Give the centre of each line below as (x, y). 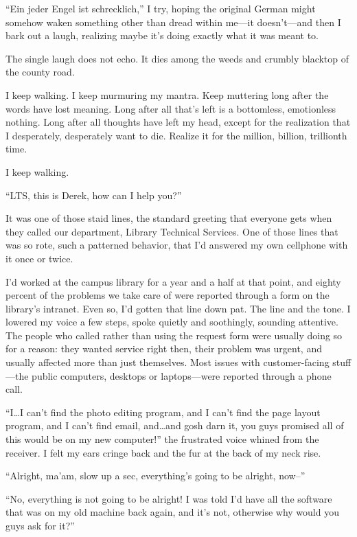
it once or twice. (39, 258)
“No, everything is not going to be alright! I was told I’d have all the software (169, 498)
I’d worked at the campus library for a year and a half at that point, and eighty (173, 281)
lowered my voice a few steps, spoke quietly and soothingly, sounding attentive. (172, 322)
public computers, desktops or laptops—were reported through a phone (182, 375)
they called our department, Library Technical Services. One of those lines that (172, 231)
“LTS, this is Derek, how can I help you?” (94, 195)
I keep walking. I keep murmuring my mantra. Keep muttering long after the (167, 94)
